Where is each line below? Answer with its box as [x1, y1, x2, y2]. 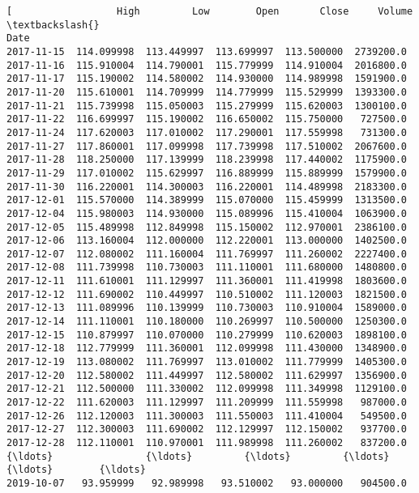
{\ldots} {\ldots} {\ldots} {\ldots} [6, 450, 390, 462]
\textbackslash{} [6, 19, 100, 31]
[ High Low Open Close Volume [6, 6, 413, 17]
